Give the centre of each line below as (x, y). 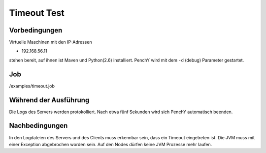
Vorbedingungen (36, 30)
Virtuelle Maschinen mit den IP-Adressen (50, 42)
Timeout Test (37, 13)
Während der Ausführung (49, 100)
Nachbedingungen (38, 126)
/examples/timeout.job (32, 86)
